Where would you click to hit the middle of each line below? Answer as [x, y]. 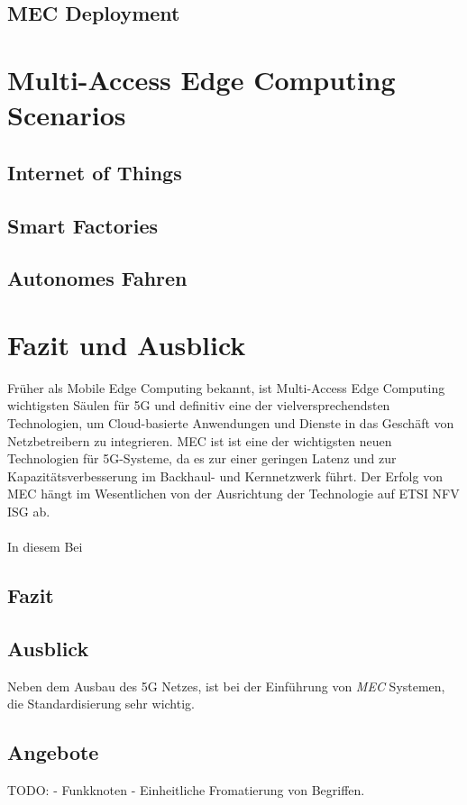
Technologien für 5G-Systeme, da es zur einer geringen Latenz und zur [202, 458]
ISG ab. [29, 511]
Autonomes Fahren [97, 278]
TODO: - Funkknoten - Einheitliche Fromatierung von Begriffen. [186, 790]
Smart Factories [83, 225]
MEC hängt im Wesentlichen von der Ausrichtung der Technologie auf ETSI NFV [233, 494]
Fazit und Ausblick [127, 344]
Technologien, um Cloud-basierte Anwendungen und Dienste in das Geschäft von [231, 423]
